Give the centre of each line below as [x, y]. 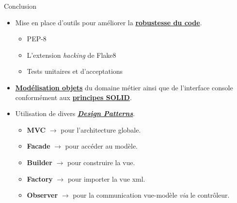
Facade [39, 146]
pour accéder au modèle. [101, 146]
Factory [40, 178]
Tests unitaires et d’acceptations [75, 71]
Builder [39, 162]
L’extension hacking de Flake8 [71, 55]
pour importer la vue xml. [106, 178]
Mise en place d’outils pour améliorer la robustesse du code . [109, 22]
